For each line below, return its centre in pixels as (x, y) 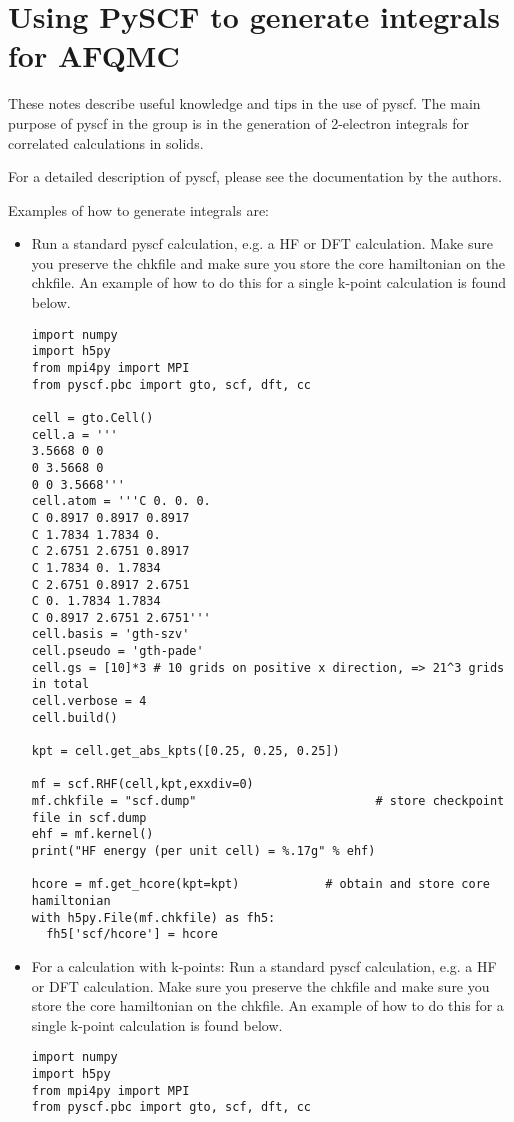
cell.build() (74, 717)
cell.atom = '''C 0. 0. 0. (121, 501)
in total (60, 684)
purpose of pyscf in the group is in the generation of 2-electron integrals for (239, 122)
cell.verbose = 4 (89, 701)
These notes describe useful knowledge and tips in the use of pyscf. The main (244, 103)
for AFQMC (94, 55)
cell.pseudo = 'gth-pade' (117, 651)
